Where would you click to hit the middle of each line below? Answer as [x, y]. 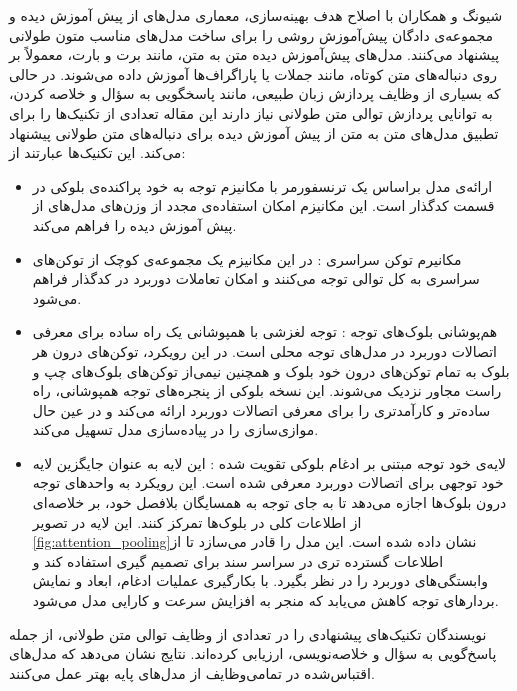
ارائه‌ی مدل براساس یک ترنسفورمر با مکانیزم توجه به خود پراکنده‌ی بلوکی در [262, 185]
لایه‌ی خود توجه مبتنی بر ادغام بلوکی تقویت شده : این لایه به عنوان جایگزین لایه [269, 462]
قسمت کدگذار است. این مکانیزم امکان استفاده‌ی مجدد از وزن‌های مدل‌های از [263, 205]
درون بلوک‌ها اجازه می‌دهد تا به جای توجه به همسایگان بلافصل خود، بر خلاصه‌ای [269, 502]
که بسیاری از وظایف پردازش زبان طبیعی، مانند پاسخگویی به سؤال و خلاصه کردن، [255, 93]
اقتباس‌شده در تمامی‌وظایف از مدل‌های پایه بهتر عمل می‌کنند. [192, 672]
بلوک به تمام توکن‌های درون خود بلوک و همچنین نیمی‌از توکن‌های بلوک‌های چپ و [271, 370]
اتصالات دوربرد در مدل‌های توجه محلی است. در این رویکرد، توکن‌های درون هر [264, 350]
